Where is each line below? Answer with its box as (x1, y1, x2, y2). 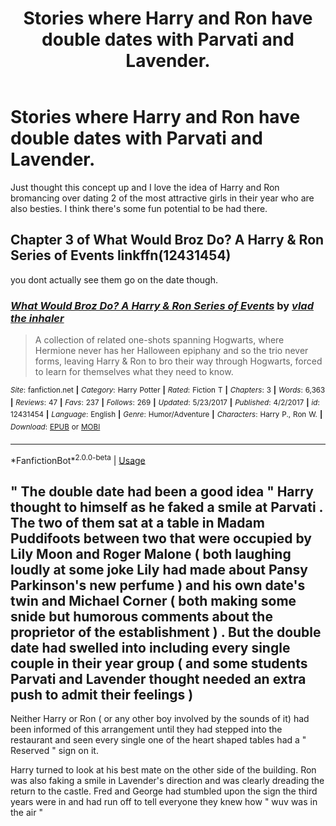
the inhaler (10, 311, 65, 325)
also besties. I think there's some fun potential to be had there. (10, 202, 268, 214)
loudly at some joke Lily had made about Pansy (10, 561, 309, 578)
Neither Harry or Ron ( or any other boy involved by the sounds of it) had (10, 713, 310, 725)
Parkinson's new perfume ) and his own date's (10, 577, 306, 594)
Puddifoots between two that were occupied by (10, 530, 312, 547)
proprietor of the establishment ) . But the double (10, 623, 322, 641)
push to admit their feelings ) (10, 686, 194, 703)
